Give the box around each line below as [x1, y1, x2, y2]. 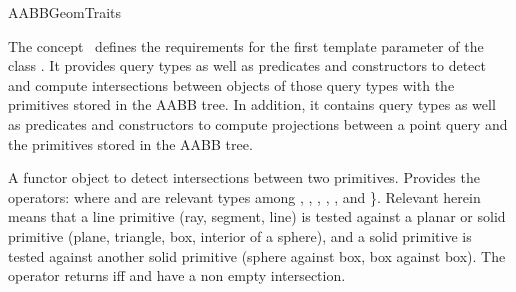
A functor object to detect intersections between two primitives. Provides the [8, 167, 480, 188]
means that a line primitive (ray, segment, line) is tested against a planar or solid [8, 206, 506, 227]
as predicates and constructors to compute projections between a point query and [8, 113, 508, 134]
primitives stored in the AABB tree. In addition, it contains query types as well [8, 94, 496, 115]
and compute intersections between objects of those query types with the [8, 74, 455, 95]
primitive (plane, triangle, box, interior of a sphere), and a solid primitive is [8, 225, 472, 246]
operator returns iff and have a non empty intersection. [8, 265, 346, 286]
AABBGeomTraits [8, 2, 121, 22]
